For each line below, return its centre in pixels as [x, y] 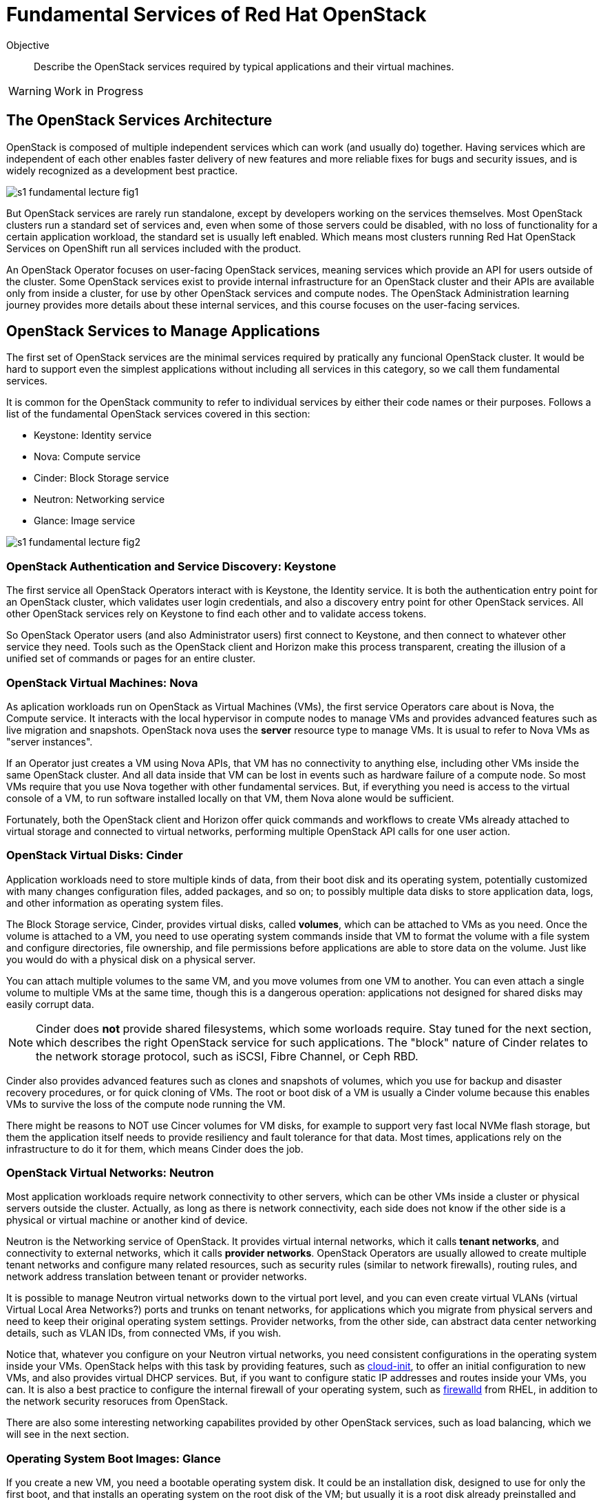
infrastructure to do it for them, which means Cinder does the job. [155, 1149]
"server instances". [50, 741]
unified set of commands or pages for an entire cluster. [131, 659]
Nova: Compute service [87, 457]
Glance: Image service [85, 521]
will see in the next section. [68, 1434]
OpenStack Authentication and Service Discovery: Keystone [171, 566]
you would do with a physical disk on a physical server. [131, 959]
